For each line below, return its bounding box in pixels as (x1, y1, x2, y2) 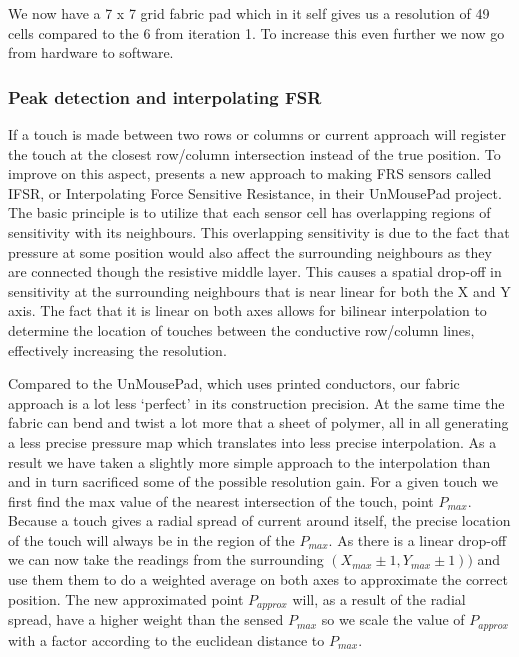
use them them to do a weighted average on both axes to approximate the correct (8, 569, 508, 590)
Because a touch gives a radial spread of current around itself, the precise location (8, 510, 511, 531)
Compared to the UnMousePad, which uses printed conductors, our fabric (8, 373, 460, 394)
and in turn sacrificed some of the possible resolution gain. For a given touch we (8, 471, 498, 492)
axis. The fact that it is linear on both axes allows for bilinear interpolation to (8, 300, 487, 321)
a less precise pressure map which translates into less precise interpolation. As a (8, 431, 497, 452)
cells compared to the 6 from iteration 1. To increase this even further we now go (8, 22, 505, 43)
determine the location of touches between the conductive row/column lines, (8, 319, 475, 340)
